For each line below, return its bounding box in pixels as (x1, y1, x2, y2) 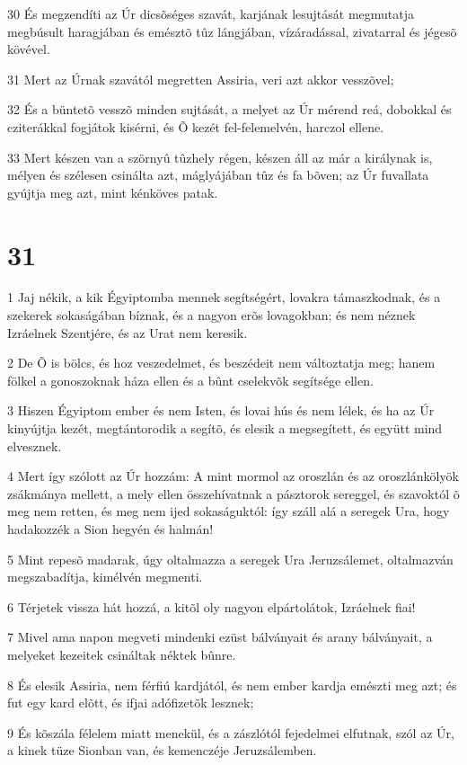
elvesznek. (7, 436, 62, 455)
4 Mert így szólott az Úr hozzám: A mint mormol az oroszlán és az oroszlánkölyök (7, 467, 459, 485)
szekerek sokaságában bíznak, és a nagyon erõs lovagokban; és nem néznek (7, 306, 416, 325)
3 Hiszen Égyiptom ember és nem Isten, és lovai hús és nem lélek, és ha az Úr (7, 401, 435, 420)
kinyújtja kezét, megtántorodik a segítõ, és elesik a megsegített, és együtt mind (7, 419, 443, 438)
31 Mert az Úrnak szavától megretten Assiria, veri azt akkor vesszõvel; (7, 69, 394, 88)
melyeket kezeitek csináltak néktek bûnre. (7, 645, 236, 663)
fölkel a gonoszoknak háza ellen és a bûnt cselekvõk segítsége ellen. (7, 370, 374, 389)
